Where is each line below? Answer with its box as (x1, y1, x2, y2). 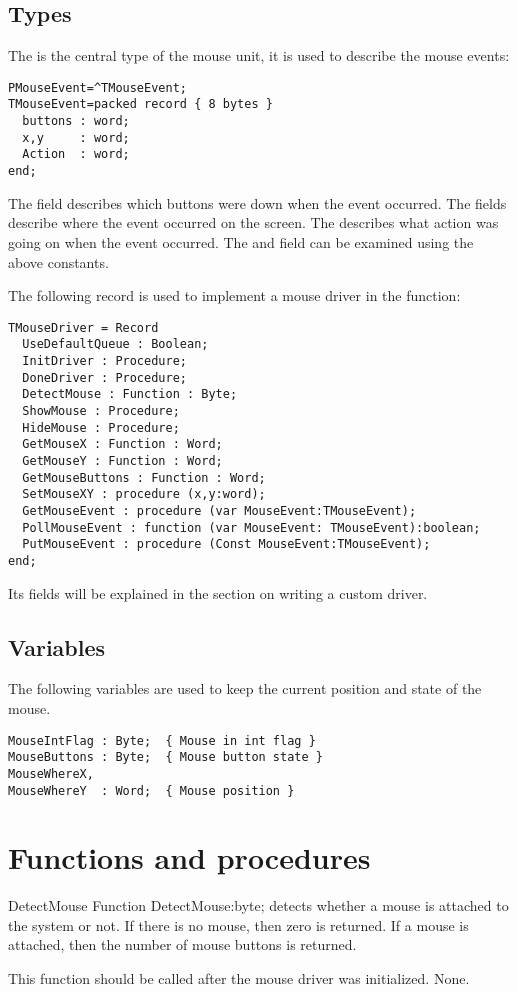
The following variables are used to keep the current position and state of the (8, 678, 482, 699)
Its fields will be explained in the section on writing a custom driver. (8, 582, 428, 603)
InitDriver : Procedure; (22, 354, 187, 369)
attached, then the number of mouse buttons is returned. (8, 934, 357, 955)
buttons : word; (22, 114, 130, 129)
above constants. (8, 251, 109, 272)
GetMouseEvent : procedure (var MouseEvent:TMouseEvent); (22, 503, 417, 518)
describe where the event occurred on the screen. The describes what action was (8, 212, 499, 233)
